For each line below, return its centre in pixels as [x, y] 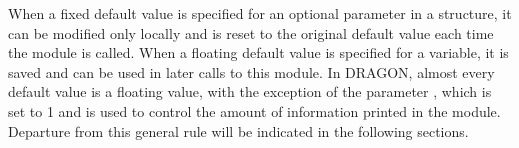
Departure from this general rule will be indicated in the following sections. [238, 130]
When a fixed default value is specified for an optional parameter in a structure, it [260, 13]
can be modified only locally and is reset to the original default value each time [251, 32]
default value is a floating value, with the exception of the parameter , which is [250, 91]
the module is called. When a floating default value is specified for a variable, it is [258, 52]
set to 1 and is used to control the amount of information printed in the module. [254, 110]
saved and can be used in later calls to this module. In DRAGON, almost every [251, 71]
